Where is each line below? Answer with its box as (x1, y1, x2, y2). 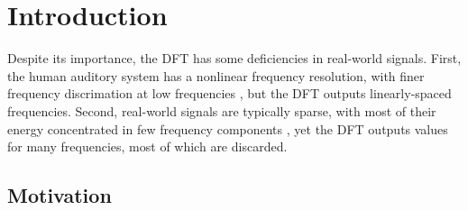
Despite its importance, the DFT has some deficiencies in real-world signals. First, (7, 49, 462, 68)
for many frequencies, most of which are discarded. (7, 137, 288, 156)
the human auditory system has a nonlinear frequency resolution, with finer (7, 66, 425, 85)
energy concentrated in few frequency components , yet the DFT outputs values (7, 119, 448, 138)
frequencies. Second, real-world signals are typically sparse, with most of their (7, 101, 436, 120)
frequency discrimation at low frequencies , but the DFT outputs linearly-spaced (7, 84, 452, 103)
